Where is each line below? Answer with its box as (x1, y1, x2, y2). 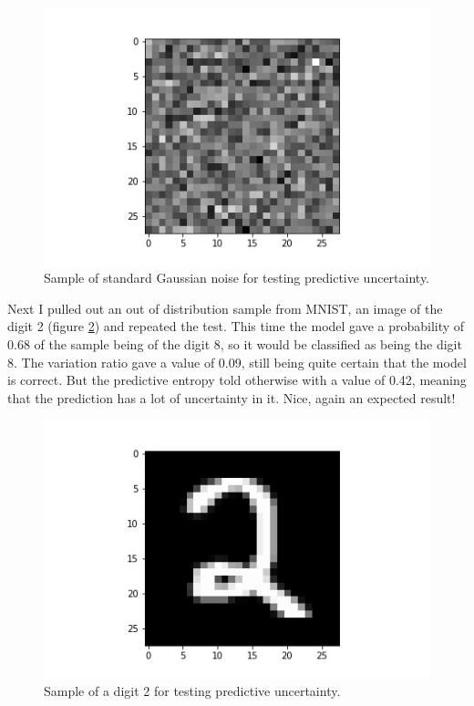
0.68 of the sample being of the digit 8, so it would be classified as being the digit (7, 335, 462, 354)
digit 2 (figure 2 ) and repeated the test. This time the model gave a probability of (7, 317, 465, 336)
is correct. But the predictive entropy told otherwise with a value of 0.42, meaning (7, 370, 467, 389)
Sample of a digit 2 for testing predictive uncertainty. (44, 680, 341, 700)
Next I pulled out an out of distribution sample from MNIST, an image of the (7, 298, 443, 317)
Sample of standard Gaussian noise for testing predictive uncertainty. (44, 268, 430, 287)
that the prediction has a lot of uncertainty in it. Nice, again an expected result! (7, 388, 456, 407)
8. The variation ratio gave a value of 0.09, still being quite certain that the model (7, 352, 467, 371)
